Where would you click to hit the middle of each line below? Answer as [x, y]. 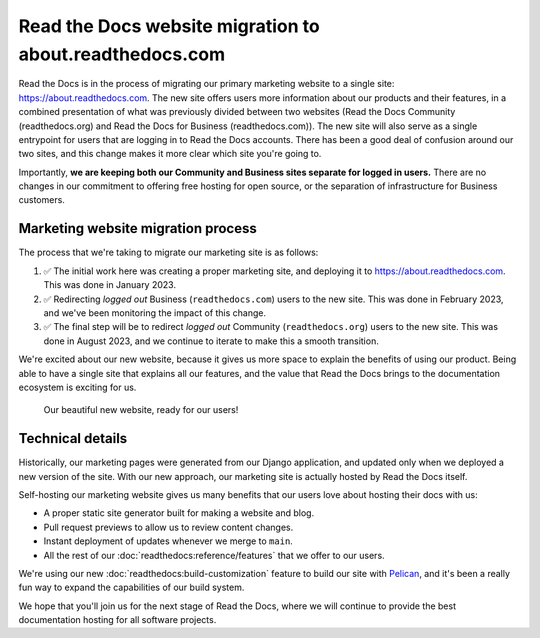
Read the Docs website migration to [169, 26]
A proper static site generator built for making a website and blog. [179, 513]
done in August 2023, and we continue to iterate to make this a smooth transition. [211, 341]
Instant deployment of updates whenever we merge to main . [168, 541]
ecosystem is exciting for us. [77, 387]
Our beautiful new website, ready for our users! [141, 410]
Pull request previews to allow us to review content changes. [168, 527]
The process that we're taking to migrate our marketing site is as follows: [168, 252]
